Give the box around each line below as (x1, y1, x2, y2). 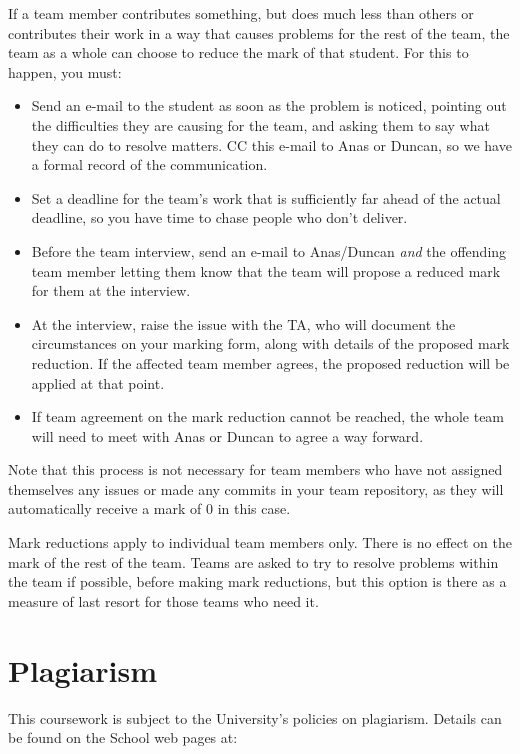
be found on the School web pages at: (8, 727, 238, 748)
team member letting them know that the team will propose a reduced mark (31, 260, 501, 281)
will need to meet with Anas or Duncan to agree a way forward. (31, 425, 424, 446)
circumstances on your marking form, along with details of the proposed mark (31, 333, 510, 354)
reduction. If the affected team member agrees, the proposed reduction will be (31, 352, 510, 373)
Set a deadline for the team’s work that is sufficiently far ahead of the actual (31, 187, 501, 208)
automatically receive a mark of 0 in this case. (8, 498, 291, 519)
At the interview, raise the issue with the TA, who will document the (31, 313, 456, 334)
